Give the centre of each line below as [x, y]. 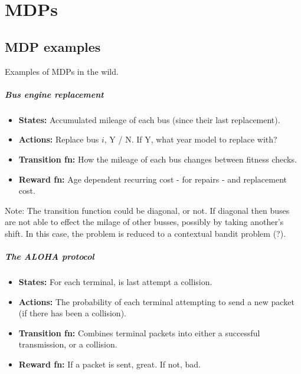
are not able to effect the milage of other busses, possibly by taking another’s [144, 222]
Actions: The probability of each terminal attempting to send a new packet [156, 301]
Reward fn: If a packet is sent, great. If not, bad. [109, 364]
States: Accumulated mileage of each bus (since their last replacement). [149, 119]
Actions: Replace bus [59, 139]
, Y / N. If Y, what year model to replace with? [191, 139]
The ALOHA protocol [50, 256]
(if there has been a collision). [72, 313]
